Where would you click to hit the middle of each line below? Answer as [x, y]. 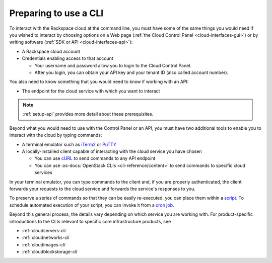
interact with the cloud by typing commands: [56, 135]
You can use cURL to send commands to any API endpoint [95, 158]
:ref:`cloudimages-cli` [44, 244]
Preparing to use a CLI [56, 13]
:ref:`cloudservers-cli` [45, 230]
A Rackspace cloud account [51, 51]
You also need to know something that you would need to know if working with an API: [99, 82]
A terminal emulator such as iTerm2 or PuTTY [69, 144]
